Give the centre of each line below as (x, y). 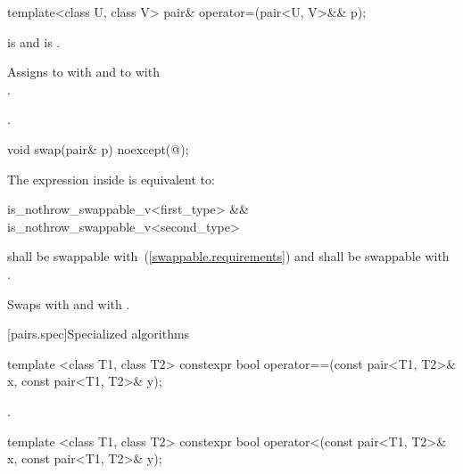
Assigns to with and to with (83, 72)
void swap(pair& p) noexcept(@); (98, 148)
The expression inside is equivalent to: (111, 179)
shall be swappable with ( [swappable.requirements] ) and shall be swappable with (228, 256)
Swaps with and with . (69, 303)
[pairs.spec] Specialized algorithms (99, 334)
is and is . (34, 41)
